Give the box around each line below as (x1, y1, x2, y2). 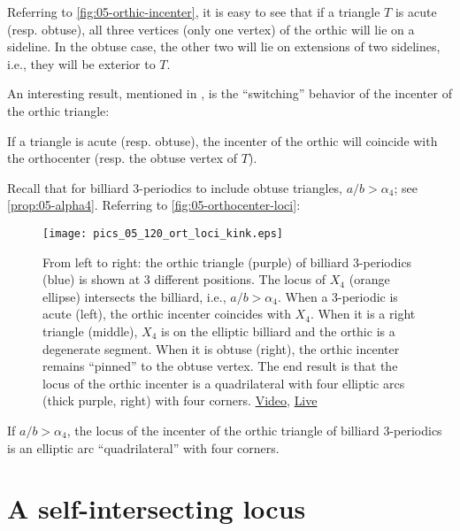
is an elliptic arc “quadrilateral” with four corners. (7, 438, 280, 457)
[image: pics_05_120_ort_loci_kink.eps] (42, 227, 284, 240)
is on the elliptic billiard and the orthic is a (161, 321, 395, 340)
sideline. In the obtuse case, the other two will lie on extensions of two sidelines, (7, 37, 441, 56)
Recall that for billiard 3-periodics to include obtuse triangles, (7, 178, 343, 196)
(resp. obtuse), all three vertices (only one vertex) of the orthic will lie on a (7, 19, 415, 38)
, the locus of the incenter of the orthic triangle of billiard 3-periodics (66, 420, 442, 439)
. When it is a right (310, 304, 416, 323)
